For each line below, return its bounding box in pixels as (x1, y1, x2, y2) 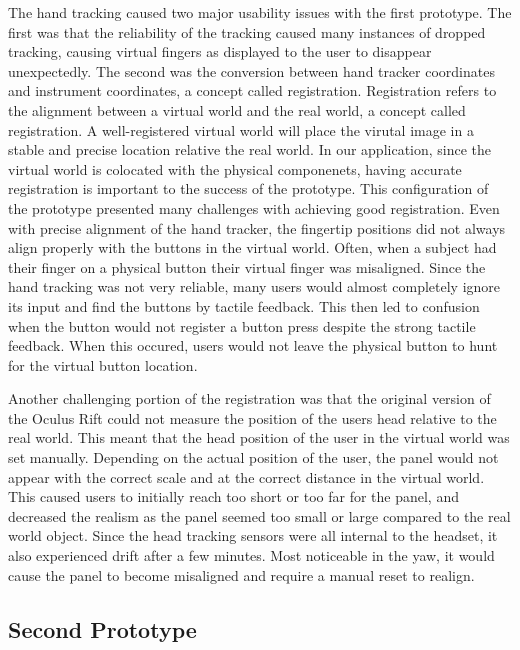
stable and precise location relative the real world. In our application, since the (8, 139, 492, 160)
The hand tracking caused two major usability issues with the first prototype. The (8, 2, 512, 22)
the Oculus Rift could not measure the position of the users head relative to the (8, 407, 497, 428)
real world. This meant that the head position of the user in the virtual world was (8, 427, 510, 448)
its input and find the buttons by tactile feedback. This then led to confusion (8, 295, 480, 316)
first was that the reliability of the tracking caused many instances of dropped (8, 21, 486, 42)
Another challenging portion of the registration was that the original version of (8, 388, 491, 409)
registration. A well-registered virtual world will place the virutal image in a (8, 119, 474, 140)
